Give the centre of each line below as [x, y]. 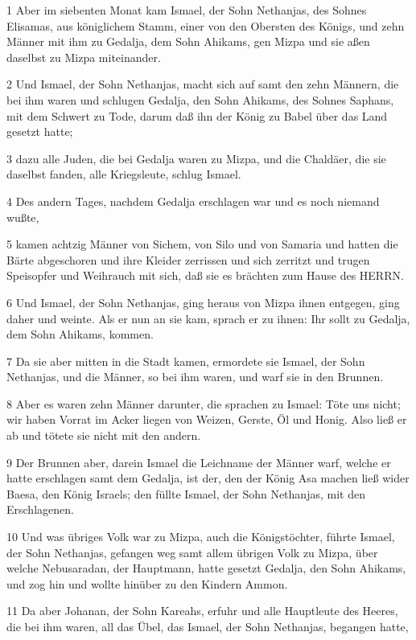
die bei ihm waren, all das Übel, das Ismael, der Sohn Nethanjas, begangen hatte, [208, 626]
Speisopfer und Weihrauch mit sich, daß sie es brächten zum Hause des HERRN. [205, 275]
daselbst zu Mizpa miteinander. [84, 57]
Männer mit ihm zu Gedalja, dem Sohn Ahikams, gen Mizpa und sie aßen [188, 41]
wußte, [23, 217]
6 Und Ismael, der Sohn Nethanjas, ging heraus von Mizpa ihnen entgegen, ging [203, 302]
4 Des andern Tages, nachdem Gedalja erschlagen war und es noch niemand [193, 201]
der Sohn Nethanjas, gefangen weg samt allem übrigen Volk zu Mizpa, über [192, 552]
